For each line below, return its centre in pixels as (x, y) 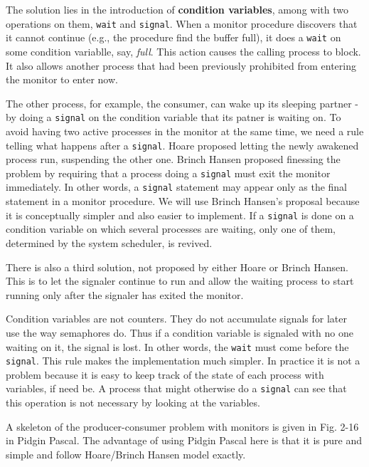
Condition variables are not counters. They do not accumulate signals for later (177, 319)
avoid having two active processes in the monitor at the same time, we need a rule (185, 131)
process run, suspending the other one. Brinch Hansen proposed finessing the (173, 159)
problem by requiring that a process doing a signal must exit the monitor (168, 173)
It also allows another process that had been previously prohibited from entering (181, 65)
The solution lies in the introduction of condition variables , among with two (177, 9)
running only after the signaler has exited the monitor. (125, 294)
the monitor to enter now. (62, 79)
